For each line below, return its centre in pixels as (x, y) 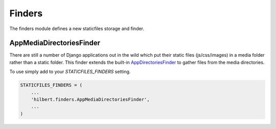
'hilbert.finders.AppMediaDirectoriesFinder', (90, 99)
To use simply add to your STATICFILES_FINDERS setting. (70, 72)
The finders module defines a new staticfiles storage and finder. (77, 29)
